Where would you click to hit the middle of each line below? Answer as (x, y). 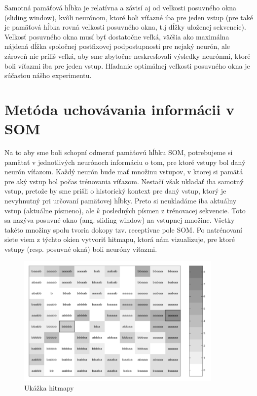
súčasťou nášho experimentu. (48, 75)
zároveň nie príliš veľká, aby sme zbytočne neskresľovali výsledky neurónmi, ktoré (128, 56)
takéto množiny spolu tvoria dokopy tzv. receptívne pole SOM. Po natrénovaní (123, 229)
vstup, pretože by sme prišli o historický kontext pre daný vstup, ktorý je (115, 191)
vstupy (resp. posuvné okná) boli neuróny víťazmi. (81, 249)
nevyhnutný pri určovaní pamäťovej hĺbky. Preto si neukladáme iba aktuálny (121, 201)
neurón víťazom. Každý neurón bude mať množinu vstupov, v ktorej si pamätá (124, 172)
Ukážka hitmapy (49, 388)
